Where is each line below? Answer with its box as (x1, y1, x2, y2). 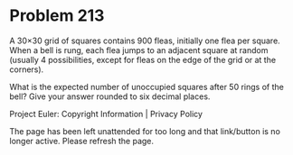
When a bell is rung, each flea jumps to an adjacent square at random (9, 44, 269, 55)
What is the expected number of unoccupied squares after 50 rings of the (9, 81, 285, 92)
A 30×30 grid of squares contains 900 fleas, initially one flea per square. (9, 35, 280, 46)
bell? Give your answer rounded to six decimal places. (9, 91, 211, 102)
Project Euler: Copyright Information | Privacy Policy (9, 108, 203, 119)
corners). (9, 64, 44, 75)
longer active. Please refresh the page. (9, 135, 155, 146)
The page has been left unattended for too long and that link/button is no (9, 125, 280, 136)
